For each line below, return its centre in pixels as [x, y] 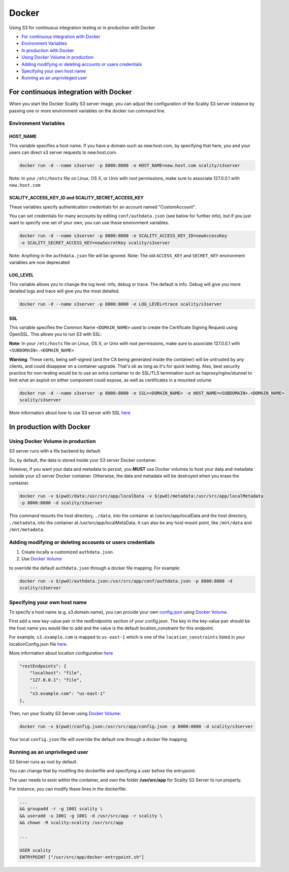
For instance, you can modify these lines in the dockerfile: [68, 789]
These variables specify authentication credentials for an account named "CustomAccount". [103, 207]
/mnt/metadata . [27, 529]
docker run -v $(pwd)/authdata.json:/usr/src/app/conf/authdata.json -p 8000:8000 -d [126, 581]
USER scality [35, 850]
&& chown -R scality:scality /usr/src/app [71, 823]
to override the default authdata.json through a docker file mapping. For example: [95, 568]
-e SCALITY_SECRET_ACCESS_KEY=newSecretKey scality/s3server [95, 243]
